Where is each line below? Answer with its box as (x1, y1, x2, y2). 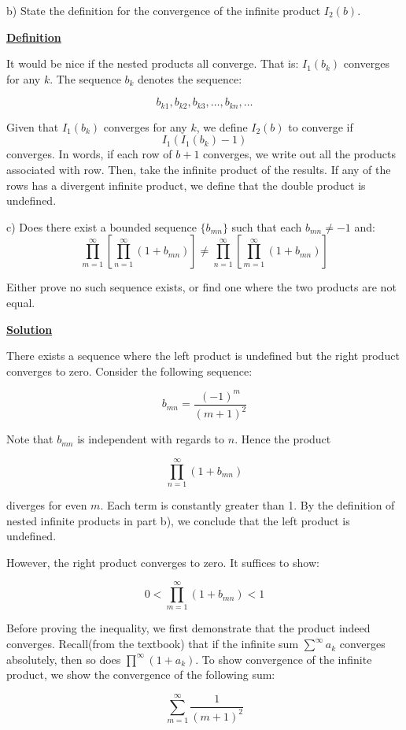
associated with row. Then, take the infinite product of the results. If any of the (6, 161, 391, 178)
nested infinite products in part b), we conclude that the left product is (6, 512, 350, 528)
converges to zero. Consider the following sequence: (6, 362, 253, 379)
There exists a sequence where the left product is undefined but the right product (6, 347, 400, 364)
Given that (6, 118, 59, 135)
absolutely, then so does (6, 650, 121, 667)
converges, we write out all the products (203, 146, 396, 162)
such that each (231, 218, 302, 235)
